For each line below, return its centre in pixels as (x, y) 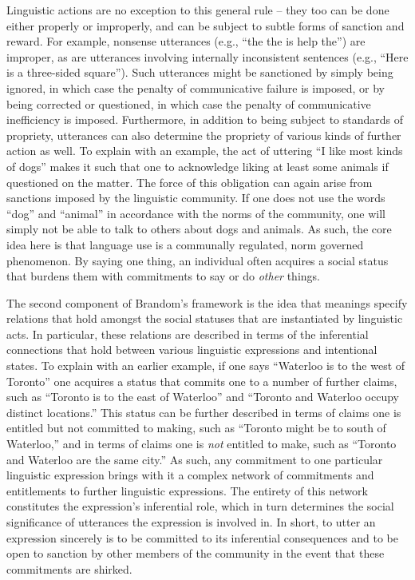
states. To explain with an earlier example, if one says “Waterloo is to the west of (206, 365)
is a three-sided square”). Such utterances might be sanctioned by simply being (200, 72)
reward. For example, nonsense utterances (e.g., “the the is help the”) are (186, 41)
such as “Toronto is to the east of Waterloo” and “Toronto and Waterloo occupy (203, 397)
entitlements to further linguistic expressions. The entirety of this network (187, 490)
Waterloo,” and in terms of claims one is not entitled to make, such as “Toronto (202, 444)
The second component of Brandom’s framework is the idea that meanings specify (207, 302)
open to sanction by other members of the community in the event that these (196, 553)
